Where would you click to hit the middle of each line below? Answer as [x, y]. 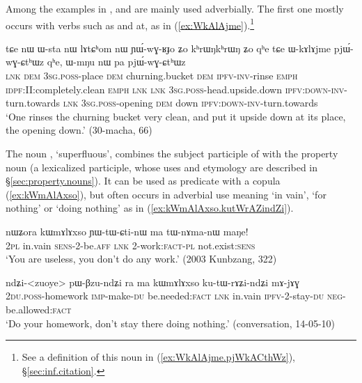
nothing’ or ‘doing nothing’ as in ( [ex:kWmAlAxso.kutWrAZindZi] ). [150, 208]
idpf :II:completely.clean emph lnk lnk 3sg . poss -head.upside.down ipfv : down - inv [175, 89]
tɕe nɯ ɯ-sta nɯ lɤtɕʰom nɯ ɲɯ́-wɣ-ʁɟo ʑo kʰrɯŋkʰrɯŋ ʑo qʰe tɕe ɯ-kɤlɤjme [168, 48]
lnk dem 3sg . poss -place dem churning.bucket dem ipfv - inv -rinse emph [152, 76]
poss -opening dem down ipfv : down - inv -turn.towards [208, 103]
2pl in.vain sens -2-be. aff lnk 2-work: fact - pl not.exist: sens [131, 245]
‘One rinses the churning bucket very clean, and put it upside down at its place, [176, 116]
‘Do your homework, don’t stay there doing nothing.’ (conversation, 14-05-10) [171, 323]
